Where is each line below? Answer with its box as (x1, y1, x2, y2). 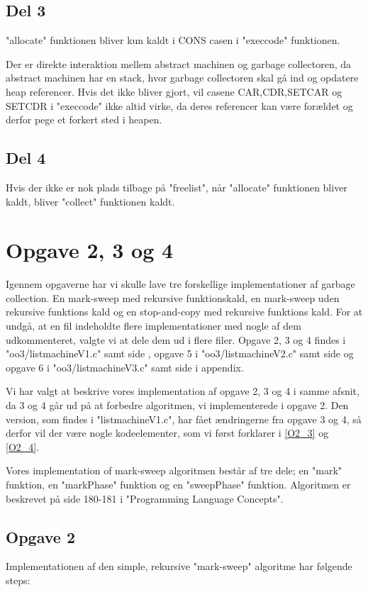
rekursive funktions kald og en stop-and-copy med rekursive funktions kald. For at (6, 304, 363, 319)
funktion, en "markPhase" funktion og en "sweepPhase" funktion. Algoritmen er (6, 477, 351, 491)
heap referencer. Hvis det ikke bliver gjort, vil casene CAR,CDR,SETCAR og (6, 84, 342, 99)
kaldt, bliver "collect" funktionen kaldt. (6, 194, 175, 208)
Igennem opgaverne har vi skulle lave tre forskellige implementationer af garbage (6, 277, 355, 291)
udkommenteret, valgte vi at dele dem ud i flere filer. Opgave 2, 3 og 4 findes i (6, 332, 346, 347)
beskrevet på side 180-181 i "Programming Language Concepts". (6, 491, 284, 506)
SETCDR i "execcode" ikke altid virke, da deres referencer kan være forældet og (6, 98, 353, 113)
